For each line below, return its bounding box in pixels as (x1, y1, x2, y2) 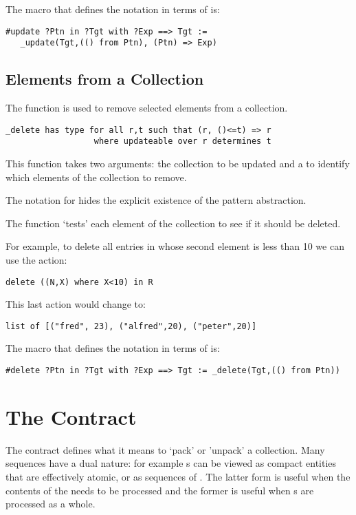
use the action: (5, 252, 67, 266)
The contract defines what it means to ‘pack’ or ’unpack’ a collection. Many (5, 442, 325, 456)
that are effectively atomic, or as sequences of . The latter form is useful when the (5, 470, 351, 484)
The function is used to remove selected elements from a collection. (5, 101, 288, 115)
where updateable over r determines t (93, 136, 271, 147)
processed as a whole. (5, 496, 96, 511)
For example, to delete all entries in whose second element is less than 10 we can (5, 239, 344, 253)
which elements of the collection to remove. (5, 169, 187, 184)
